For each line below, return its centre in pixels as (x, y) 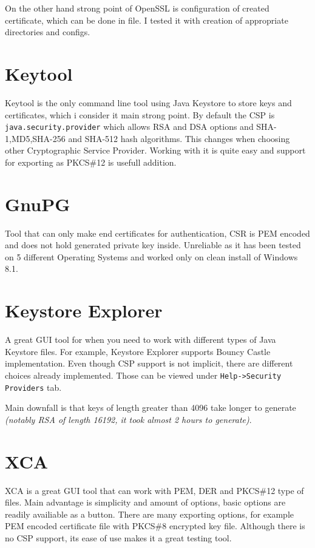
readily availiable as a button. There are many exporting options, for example (149, 514)
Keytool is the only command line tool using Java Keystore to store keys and (148, 102)
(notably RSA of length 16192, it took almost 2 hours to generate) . (128, 419)
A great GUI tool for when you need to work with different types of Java (141, 340)
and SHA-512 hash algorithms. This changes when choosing (179, 138)
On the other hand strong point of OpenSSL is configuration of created (137, 8)
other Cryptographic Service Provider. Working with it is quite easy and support (155, 150)
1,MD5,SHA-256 (35, 138)
